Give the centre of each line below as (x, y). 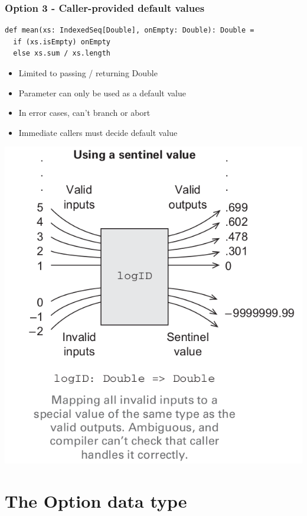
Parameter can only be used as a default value (102, 93)
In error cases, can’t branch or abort (84, 113)
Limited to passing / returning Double (88, 73)
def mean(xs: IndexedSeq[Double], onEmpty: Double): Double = (130, 30)
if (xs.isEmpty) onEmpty (62, 42)
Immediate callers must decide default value (98, 132)
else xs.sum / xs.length (62, 53)
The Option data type (96, 500)
